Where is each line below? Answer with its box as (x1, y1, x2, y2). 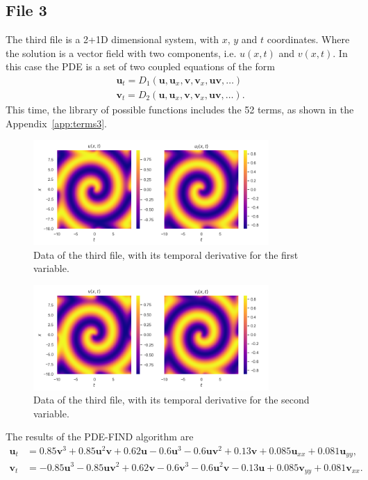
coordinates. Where (267, 32, 350, 47)
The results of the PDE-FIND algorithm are (6, 429, 194, 444)
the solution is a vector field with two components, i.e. (6, 45, 237, 60)
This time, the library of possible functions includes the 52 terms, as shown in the (6, 102, 354, 117)
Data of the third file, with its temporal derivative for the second (33, 392, 310, 407)
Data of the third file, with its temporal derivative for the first (33, 247, 299, 262)
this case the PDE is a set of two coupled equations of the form (6, 59, 275, 74)
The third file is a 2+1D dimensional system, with (6, 32, 219, 47)
